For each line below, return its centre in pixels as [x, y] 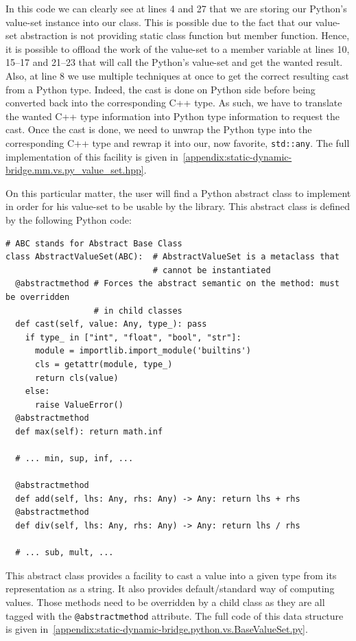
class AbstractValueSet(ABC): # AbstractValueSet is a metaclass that [173, 257]
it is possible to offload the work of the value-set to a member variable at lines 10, [178, 48]
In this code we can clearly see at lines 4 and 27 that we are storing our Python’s [176, 8]
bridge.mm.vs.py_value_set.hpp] [75, 170]
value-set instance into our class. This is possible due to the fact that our [159, 22]
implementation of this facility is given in [92, 156]
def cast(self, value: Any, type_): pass [111, 324]
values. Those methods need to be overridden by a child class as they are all [165, 602]
